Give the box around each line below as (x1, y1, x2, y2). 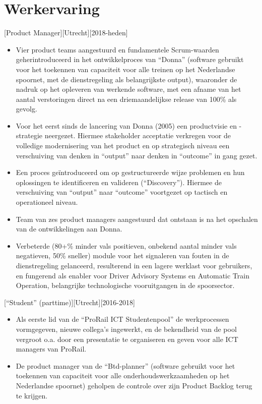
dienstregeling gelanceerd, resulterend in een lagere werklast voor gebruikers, (16, 260, 252, 270)
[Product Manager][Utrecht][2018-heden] (4, 27, 128, 38)
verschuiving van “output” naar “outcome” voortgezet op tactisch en (16, 187, 228, 197)
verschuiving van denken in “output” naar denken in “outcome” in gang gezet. (16, 150, 257, 160)
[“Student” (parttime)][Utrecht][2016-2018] (4, 297, 135, 307)
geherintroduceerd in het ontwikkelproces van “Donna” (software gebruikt (16, 54, 244, 65)
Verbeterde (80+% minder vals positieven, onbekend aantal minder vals (16, 240, 237, 251)
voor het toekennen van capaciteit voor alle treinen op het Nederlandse (16, 64, 235, 74)
